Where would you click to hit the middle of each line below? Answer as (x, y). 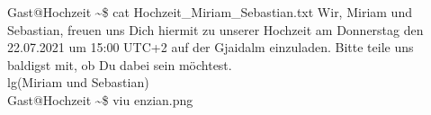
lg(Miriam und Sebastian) (78, 82)
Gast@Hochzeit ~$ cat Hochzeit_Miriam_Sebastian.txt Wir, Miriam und (210, 12)
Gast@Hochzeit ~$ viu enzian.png (100, 99)
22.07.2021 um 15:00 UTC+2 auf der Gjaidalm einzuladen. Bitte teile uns (211, 47)
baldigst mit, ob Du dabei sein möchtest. (120, 64)
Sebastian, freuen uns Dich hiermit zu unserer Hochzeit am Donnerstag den (215, 29)
